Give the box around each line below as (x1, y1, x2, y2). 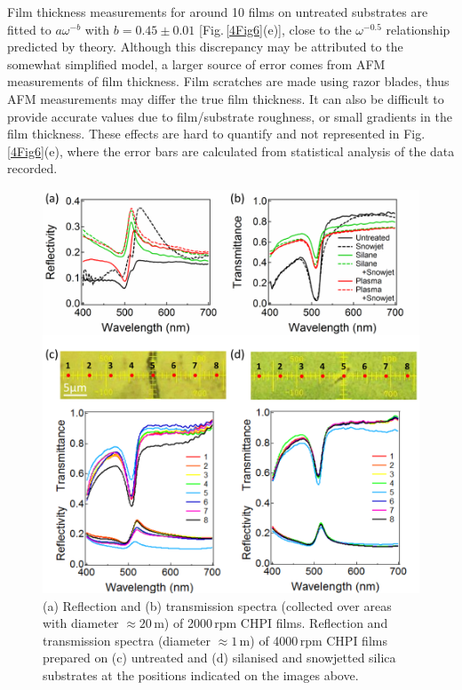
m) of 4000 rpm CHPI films (239, 631, 387, 649)
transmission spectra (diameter (43, 631, 211, 649)
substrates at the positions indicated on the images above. (43, 666, 359, 685)
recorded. (7, 159, 58, 178)
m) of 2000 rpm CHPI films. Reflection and (154, 614, 388, 632)
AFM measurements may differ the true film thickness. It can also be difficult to (7, 89, 444, 107)
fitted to (7, 20, 52, 38)
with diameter (43, 614, 119, 632)
